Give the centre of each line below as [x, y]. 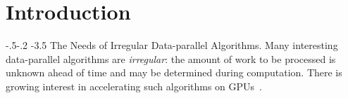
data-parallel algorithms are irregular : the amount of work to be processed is [171, 58]
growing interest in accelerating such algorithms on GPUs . [134, 86]
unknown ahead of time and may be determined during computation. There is [174, 72]
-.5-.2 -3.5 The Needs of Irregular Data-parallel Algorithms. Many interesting [172, 45]
